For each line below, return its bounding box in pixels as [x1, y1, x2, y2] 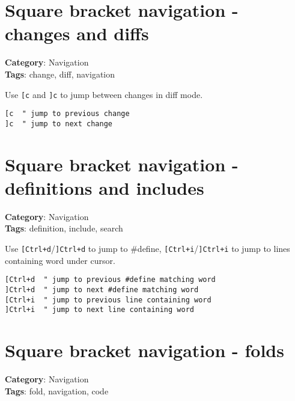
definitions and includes [5, 175, 204, 200]
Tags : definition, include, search [5, 222, 123, 234]
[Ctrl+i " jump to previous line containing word [5, 295, 211, 304]
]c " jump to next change [5, 119, 112, 128]
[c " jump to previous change [5, 109, 130, 118]
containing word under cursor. [5, 254, 115, 266]
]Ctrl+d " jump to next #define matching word [5, 285, 199, 294]
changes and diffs [5, 21, 149, 46]
